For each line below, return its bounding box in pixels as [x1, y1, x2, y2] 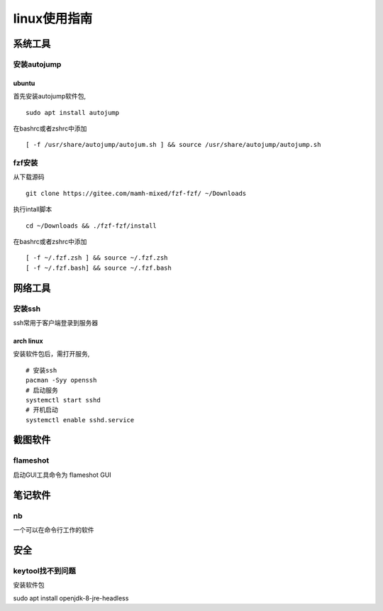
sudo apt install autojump [26, 109, 120, 116]
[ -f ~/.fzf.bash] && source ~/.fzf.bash [26, 263, 172, 272]
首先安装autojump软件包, [13, 92, 87, 101]
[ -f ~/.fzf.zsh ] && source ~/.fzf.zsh [26, 254, 168, 262]
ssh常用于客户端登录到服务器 [13, 318, 99, 326]
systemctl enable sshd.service [26, 416, 135, 424]
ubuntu [13, 79, 35, 87]
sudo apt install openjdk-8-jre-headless [13, 593, 129, 602]
